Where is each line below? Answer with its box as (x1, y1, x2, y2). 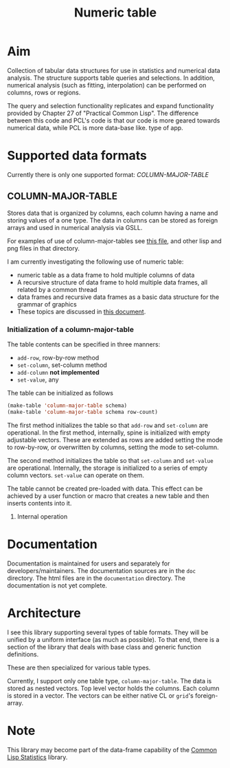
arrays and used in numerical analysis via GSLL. (7, 223, 143, 231)
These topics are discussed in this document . (16, 307, 146, 315)
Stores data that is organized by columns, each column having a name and (7, 209, 218, 217)
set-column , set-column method (16, 360, 108, 369)
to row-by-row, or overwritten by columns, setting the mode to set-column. (7, 443, 219, 451)
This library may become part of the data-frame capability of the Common (7, 745, 218, 754)
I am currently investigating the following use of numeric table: (7, 257, 184, 266)
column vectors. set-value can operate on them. (7, 470, 145, 479)
